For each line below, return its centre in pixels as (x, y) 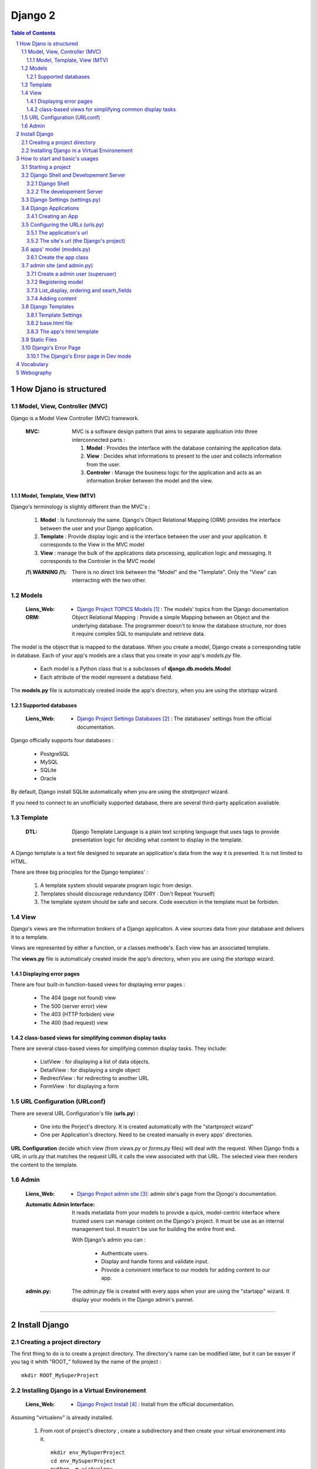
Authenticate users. (125, 1253)
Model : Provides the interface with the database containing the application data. (184, 448)
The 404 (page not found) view (78, 998)
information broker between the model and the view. (150, 481)
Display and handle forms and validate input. (155, 1262)
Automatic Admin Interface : (60, 1204)
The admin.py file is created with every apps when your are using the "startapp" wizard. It (181, 1291)
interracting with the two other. (109, 580)
